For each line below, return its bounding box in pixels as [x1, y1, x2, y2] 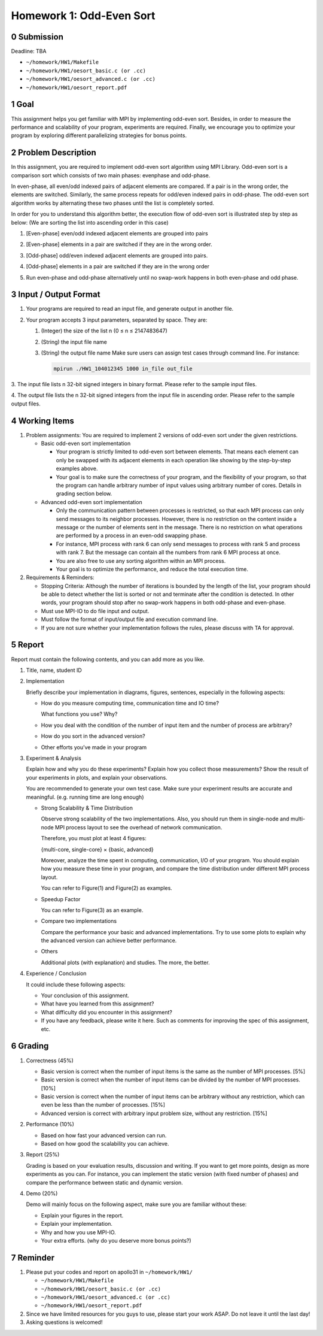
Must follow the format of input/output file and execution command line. [41, 616, 218, 623]
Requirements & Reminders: [26, 574, 95, 581]
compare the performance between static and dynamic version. [26, 1179, 184, 1186]
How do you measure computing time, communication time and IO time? [41, 699, 220, 707]
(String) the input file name [41, 338, 107, 346]
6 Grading [11, 1041, 49, 1051]
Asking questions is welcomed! [26, 1319, 103, 1326]
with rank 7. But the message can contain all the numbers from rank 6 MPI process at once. [56, 549, 281, 556]
